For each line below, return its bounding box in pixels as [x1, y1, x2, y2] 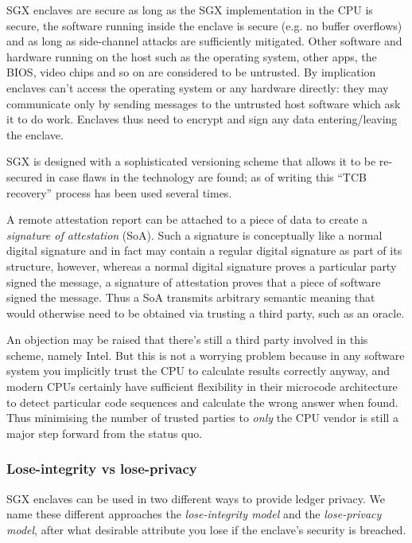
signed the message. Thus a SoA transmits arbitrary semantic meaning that [6, 289, 375, 306]
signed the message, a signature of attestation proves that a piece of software [6, 273, 381, 290]
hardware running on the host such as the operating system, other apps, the [6, 48, 377, 64]
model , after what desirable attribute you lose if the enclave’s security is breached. [6, 521, 406, 537]
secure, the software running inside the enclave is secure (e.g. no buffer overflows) [6, 17, 402, 33]
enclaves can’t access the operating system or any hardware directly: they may [6, 79, 389, 96]
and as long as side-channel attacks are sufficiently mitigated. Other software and [6, 33, 402, 49]
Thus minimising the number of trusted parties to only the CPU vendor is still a [6, 409, 398, 426]
